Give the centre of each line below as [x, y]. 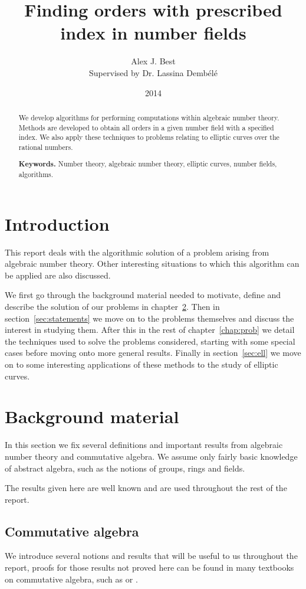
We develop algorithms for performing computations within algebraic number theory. [149, 117]
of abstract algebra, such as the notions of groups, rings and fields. [125, 468]
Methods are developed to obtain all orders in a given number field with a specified [146, 127]
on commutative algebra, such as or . [71, 579]
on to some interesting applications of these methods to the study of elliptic [142, 364]
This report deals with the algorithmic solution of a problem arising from [137, 252]
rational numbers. [46, 147]
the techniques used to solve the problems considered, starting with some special [150, 341]
